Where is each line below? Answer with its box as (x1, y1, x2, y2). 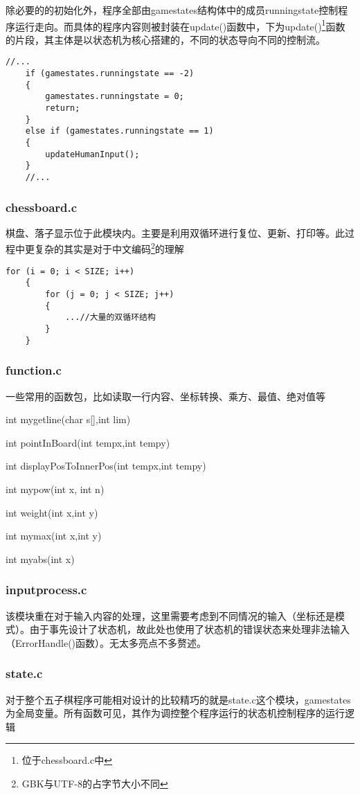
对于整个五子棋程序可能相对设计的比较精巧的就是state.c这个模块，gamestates (6, 692, 351, 706)
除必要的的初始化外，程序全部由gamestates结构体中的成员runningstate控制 (6, 3, 339, 17)
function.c (6, 361, 62, 379)
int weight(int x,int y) (6, 505, 98, 519)
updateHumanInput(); (45, 149, 140, 159)
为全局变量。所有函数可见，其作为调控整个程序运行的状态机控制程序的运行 (6, 706, 345, 720)
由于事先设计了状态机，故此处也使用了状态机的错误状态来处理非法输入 (29, 622, 350, 636)
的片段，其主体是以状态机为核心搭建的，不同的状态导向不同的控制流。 (6, 32, 325, 46)
